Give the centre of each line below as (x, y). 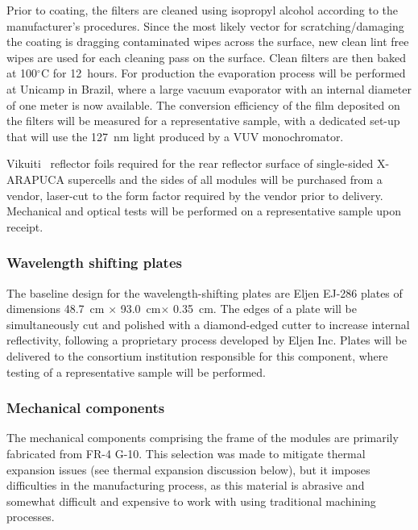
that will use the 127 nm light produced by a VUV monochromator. (175, 136)
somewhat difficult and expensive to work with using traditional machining (191, 501)
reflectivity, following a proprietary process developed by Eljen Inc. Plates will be (207, 340)
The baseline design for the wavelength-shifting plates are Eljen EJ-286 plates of (205, 292)
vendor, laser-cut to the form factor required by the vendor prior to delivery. (195, 195)
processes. (31, 517)
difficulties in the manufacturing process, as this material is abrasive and (186, 485)
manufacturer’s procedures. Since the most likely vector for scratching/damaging (205, 25)
